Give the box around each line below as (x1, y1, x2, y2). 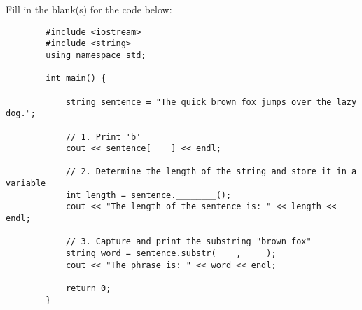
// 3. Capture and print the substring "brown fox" (65, 237, 312, 247)
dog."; (6, 108, 36, 119)
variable (6, 178, 46, 189)
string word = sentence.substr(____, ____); (65, 248, 277, 259)
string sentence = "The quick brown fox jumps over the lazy (65, 97, 357, 107)
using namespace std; (46, 50, 146, 60)
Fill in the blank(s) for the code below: (6, 2, 172, 16)
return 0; (65, 283, 111, 294)
